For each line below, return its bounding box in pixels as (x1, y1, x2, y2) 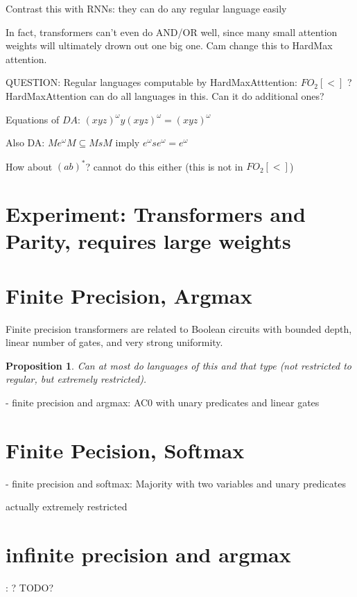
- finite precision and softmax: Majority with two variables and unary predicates (6, 476, 346, 490)
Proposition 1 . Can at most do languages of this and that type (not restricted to (6, 358, 352, 372)
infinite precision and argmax (6, 540, 291, 568)
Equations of (6, 112, 60, 126)
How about (6, 159, 53, 173)
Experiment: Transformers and (6, 200, 306, 228)
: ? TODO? (6, 580, 54, 594)
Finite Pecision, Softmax (6, 435, 245, 464)
